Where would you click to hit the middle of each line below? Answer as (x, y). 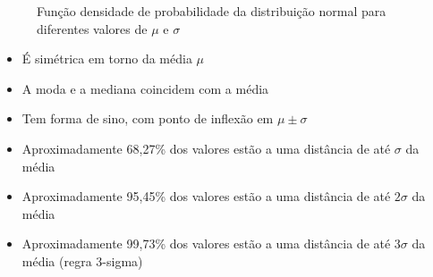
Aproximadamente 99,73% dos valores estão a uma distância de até (206, 243)
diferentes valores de (92, 28)
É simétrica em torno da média (107, 59)
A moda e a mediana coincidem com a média (145, 88)
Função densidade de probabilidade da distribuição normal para (212, 11)
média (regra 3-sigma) (82, 260)
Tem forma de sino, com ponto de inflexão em (148, 118)
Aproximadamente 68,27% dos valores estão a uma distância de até (206, 148)
